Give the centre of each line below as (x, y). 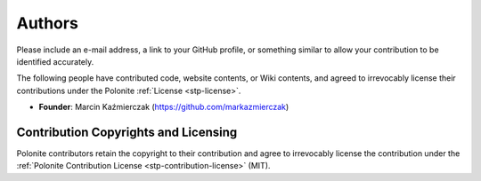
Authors (48, 23)
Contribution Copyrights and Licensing (127, 132)
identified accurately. (55, 61)
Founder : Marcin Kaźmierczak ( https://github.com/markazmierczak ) (164, 107)
